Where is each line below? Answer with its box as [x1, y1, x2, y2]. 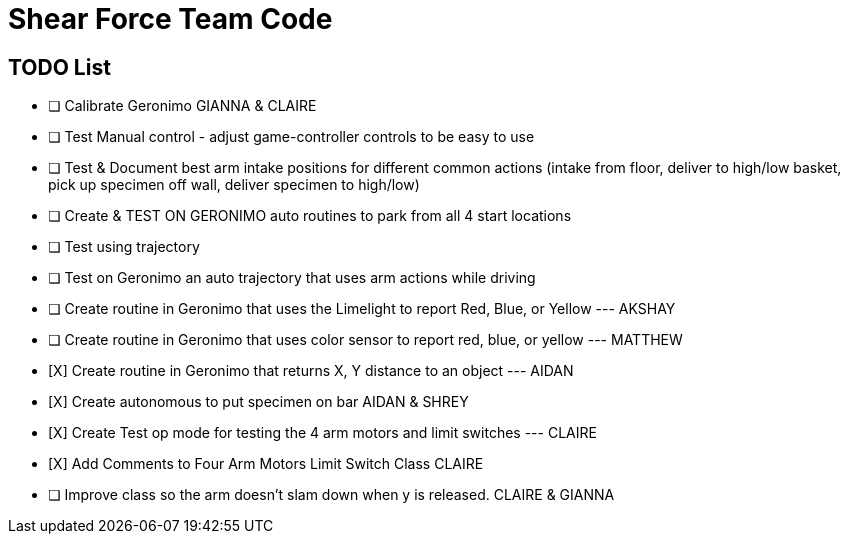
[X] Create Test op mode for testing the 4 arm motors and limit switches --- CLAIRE [48, 424, 597, 442]
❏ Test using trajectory [48, 238, 200, 256]
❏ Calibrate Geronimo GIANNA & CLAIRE [48, 97, 317, 115]
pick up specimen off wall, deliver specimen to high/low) [48, 176, 420, 194]
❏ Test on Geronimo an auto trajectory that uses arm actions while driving [48, 269, 536, 287]
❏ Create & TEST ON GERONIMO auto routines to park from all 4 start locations [48, 207, 572, 225]
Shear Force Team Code [8, 2, 333, 36]
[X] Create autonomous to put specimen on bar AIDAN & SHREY [48, 393, 469, 411]
